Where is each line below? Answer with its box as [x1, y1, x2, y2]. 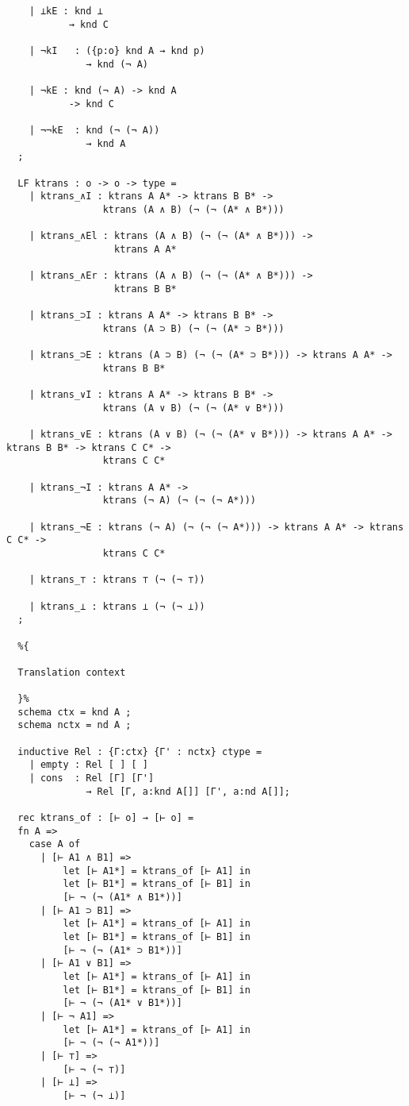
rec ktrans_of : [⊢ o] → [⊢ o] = [17, 812, 194, 824]
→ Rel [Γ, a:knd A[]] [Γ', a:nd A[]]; [86, 785, 290, 797]
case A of [29, 838, 81, 850]
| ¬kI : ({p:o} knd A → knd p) [29, 44, 205, 56]
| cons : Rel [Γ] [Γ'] [29, 773, 155, 784]
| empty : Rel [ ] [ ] [29, 759, 148, 771]
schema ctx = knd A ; [17, 706, 132, 718]
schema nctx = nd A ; [17, 719, 132, 731]
